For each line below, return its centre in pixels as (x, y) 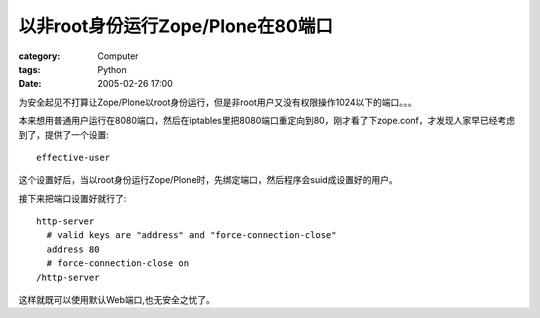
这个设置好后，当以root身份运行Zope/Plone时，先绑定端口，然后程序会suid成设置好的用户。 (208, 180)
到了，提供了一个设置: (64, 134)
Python (112, 69)
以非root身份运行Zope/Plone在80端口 (176, 26)
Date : (30, 84)
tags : (29, 69)
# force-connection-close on (118, 263)
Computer (118, 56)
